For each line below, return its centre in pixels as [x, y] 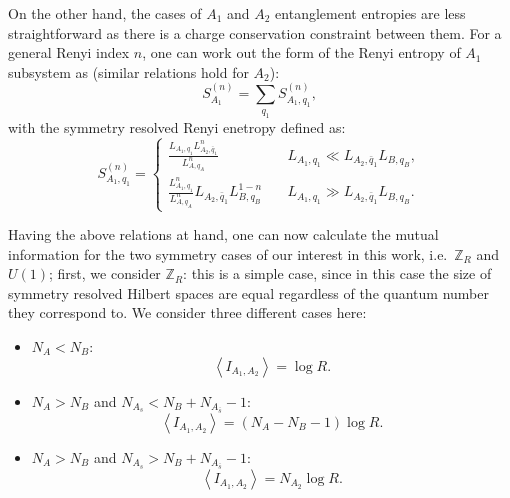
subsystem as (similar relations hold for [128, 71]
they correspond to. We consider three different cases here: [187, 312]
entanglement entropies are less [370, 13]
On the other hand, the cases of [105, 13]
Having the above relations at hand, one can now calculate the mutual [223, 234]
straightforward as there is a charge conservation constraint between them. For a [255, 32]
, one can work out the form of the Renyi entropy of [301, 52]
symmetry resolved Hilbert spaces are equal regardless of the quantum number [248, 292]
